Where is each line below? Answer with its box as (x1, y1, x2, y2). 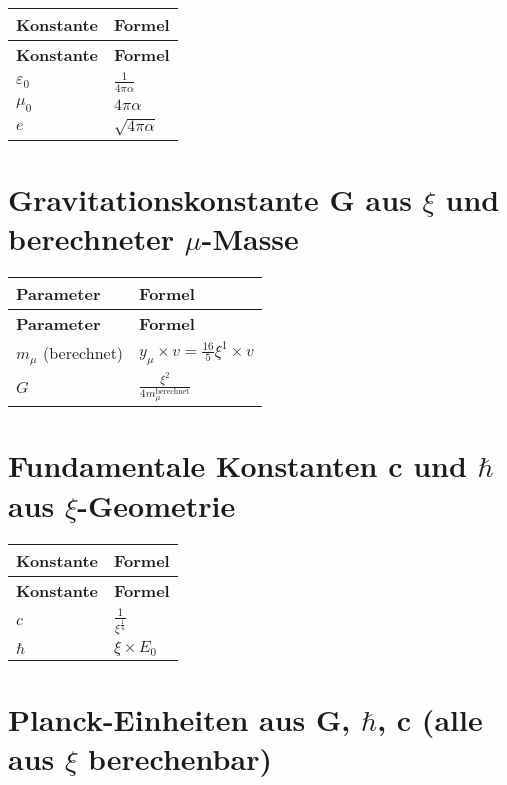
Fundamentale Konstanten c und (8, 445, 467, 486)
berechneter (8, 218, 175, 258)
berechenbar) (87, 738, 272, 779)
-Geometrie (77, 484, 236, 525)
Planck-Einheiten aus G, (8, 699, 351, 740)
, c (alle (377, 699, 483, 740)
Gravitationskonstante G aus (8, 178, 412, 219)
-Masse (201, 218, 299, 258)
